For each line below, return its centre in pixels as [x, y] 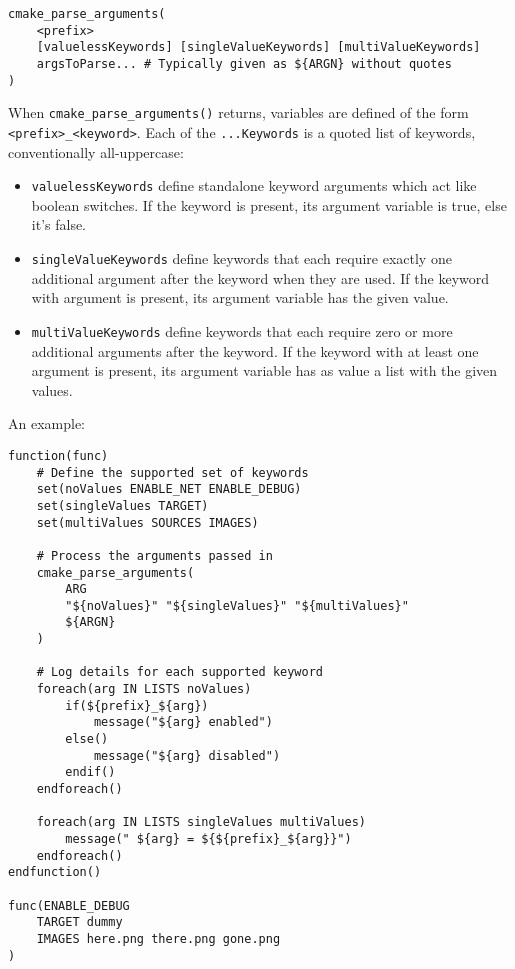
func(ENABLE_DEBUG [69, 905]
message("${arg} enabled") [183, 722]
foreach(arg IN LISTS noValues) [144, 689]
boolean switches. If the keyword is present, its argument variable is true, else [269, 204]
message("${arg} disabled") [187, 755]
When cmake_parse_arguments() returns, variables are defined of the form [238, 112]
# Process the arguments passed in [154, 555]
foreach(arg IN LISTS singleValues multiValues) [201, 822]
